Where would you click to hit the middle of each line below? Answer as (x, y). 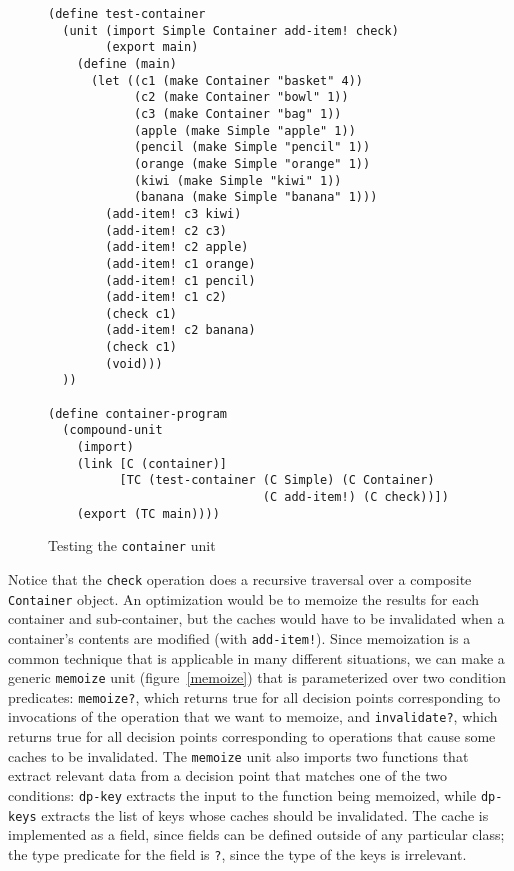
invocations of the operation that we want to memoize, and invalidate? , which (253, 716)
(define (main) (126, 63)
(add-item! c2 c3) (166, 230)
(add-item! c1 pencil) (180, 280)
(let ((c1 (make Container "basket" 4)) (226, 80)
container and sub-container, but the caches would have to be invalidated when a (256, 618)
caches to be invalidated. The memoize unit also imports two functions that (238, 755)
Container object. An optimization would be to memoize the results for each (244, 598)
